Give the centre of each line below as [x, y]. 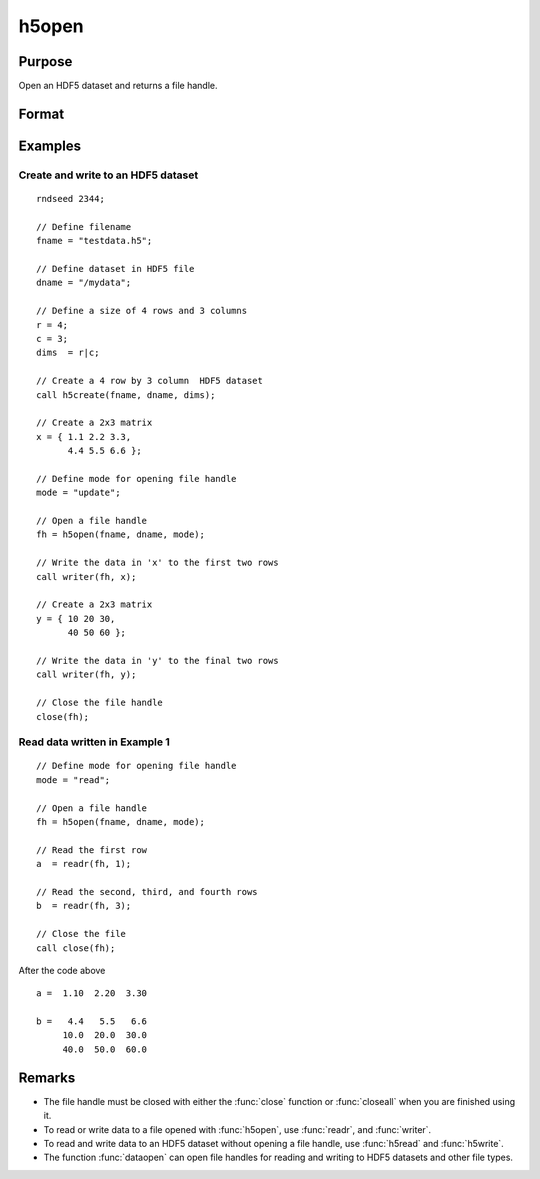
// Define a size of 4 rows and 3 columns [142, 311]
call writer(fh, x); [86, 576]
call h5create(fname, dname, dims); [126, 394]
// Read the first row [92, 849]
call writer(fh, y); [86, 674]
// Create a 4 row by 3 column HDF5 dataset [150, 381]
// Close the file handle [100, 703]
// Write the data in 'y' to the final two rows [157, 660]
